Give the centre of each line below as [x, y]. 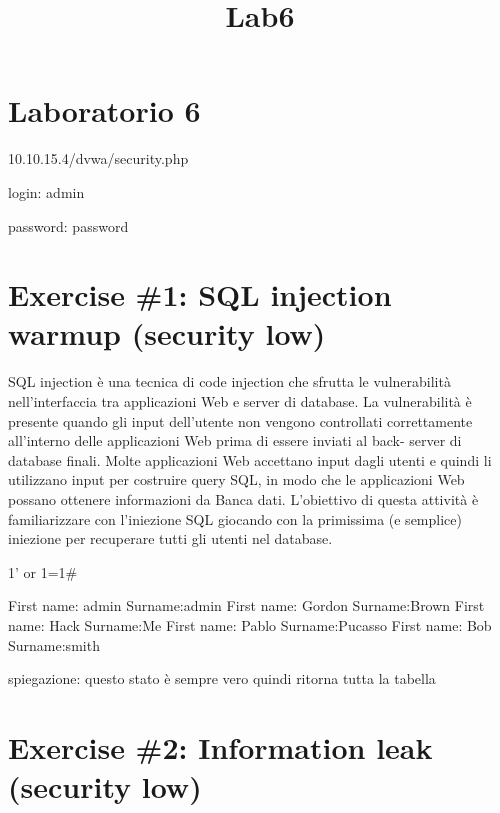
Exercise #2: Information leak [220, 746]
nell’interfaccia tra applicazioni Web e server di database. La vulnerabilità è [240, 401]
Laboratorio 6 [104, 110]
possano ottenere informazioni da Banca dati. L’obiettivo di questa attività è [243, 498]
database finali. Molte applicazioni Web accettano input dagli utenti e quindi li [250, 459]
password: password [68, 225]
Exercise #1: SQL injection [200, 294]
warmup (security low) [167, 333]
